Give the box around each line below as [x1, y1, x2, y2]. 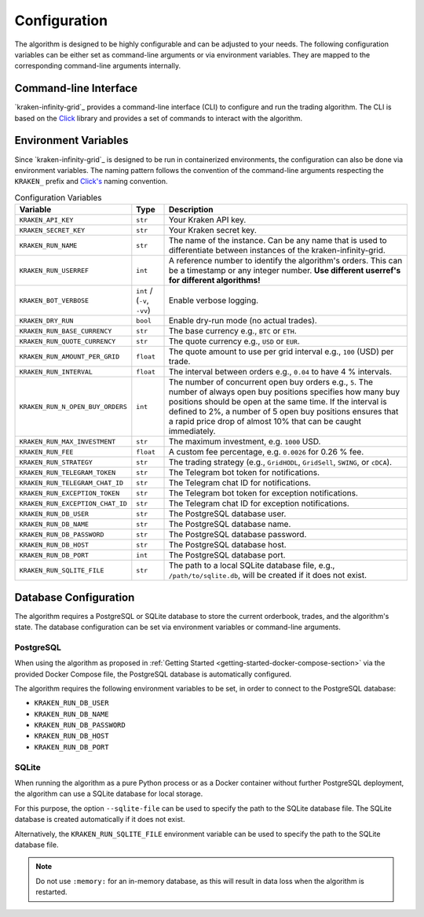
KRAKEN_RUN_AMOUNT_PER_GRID [19, 352, 120, 361]
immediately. [169, 425, 216, 436]
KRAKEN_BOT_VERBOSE [19, 296, 90, 304]
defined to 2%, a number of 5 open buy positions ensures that [169, 406, 399, 417]
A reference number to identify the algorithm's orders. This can [169, 256, 403, 267]
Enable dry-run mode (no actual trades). [169, 315, 317, 326]
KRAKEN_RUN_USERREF [19, 266, 90, 274]
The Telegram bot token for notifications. [169, 467, 320, 478]
